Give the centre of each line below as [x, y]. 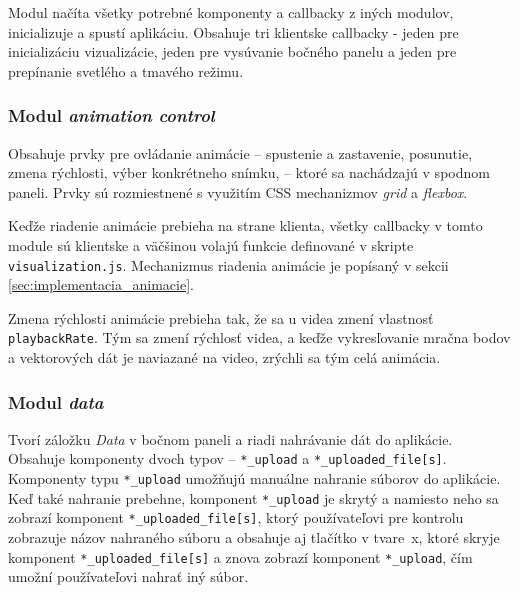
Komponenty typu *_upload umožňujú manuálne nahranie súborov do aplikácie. [254, 478]
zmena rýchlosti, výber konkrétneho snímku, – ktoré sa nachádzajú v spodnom [249, 172]
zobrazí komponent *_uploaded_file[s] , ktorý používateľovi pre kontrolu [236, 517]
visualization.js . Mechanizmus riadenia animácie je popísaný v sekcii [228, 264]
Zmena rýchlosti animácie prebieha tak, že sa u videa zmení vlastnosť [221, 317]
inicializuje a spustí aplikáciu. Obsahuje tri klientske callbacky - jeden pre [233, 31]
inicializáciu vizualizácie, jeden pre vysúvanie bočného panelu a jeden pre [232, 51]
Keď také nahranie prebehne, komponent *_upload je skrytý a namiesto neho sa [253, 497]
